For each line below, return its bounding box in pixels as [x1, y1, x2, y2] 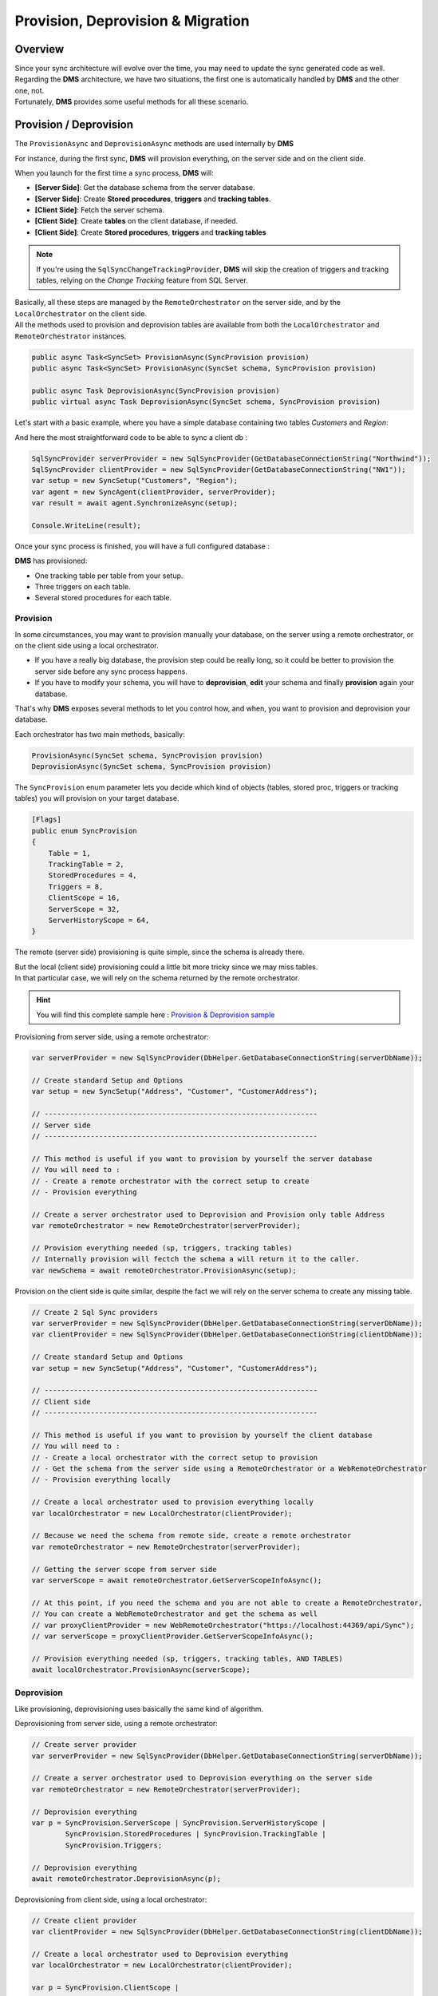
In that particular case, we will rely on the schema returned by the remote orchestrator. [14, 973, 300, 983]
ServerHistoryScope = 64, [48, 915, 150, 925]
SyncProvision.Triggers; [65, 1840, 163, 1850]
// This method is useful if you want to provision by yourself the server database [31, 1154, 373, 1163]
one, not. [14, 85, 45, 95]
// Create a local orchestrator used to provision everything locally [31, 1498, 314, 1507]
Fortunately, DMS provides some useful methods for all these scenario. [14, 97, 249, 107]
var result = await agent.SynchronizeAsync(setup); [31, 499, 239, 508]
